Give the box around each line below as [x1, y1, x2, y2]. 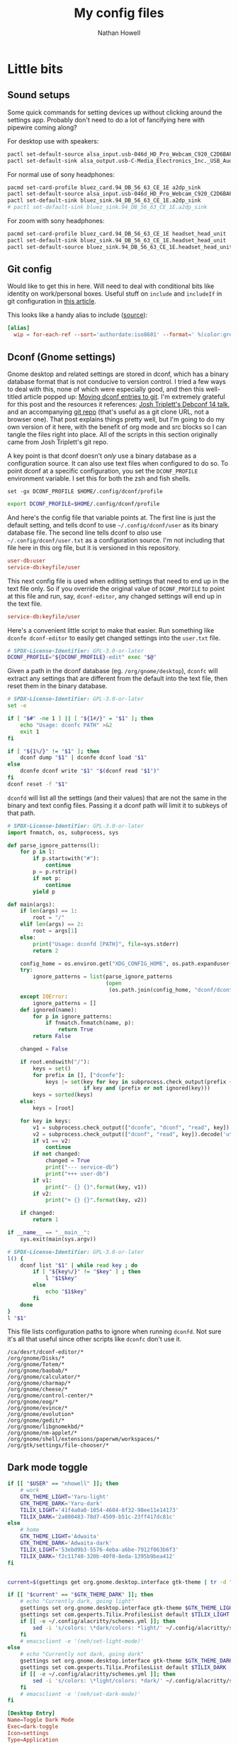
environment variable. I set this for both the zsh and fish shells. [7, 474, 191, 483]
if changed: [20, 1210, 55, 1217]
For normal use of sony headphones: [7, 170, 115, 178]
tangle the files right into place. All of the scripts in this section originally [7, 430, 218, 439]
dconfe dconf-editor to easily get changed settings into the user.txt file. [7, 633, 221, 642]
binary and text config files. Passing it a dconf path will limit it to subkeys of [7, 801, 228, 810]
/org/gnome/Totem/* [7, 1361, 65, 1368]
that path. [7, 808, 35, 817]
